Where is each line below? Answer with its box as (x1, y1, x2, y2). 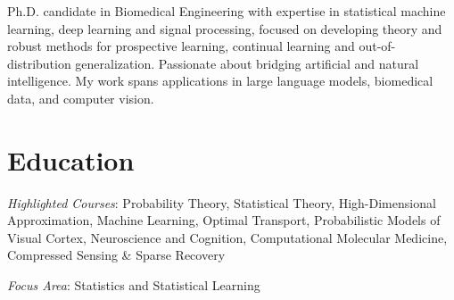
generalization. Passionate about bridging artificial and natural (75, 54, 419, 72)
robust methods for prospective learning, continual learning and (7, 37, 355, 55)
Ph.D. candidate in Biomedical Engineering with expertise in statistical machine (7, 2, 446, 20)
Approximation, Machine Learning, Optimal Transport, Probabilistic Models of (7, 211, 441, 229)
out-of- (359, 37, 396, 55)
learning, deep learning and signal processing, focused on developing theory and (7, 19, 442, 37)
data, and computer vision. (7, 88, 154, 107)
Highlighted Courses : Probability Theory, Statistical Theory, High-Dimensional (7, 193, 436, 212)
